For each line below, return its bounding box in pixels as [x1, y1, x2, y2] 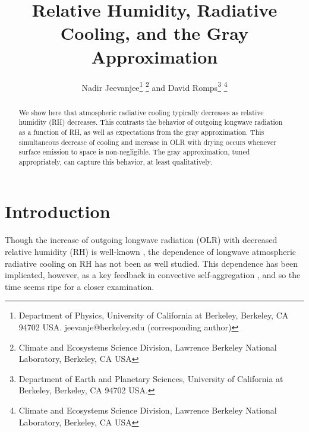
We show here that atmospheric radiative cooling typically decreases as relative [18, 107, 264, 117]
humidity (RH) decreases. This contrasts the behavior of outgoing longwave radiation [18, 117, 283, 127]
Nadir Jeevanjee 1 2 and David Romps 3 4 [81, 79, 228, 93]
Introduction [5, 199, 111, 223]
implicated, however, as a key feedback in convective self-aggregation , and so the [5, 269, 301, 281]
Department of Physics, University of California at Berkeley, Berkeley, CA [18, 309, 289, 321]
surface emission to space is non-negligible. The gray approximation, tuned [18, 147, 250, 157]
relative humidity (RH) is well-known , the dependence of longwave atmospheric [5, 245, 297, 258]
